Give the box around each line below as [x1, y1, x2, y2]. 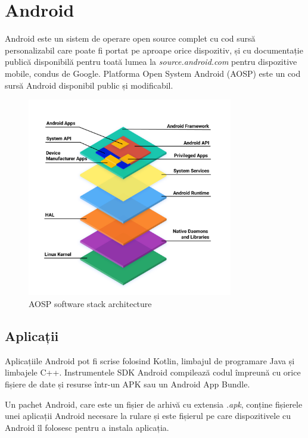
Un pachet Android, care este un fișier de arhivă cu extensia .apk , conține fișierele [5, 398, 303, 410]
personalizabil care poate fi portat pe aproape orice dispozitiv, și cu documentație [5, 43, 303, 56]
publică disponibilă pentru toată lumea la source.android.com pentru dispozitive [5, 55, 297, 68]
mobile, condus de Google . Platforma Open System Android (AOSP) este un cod [5, 67, 301, 79]
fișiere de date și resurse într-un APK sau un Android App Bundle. [5, 377, 250, 390]
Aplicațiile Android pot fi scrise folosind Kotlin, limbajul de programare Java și [5, 354, 295, 367]
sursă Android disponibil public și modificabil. [5, 79, 173, 91]
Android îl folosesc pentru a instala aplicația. [5, 421, 169, 433]
